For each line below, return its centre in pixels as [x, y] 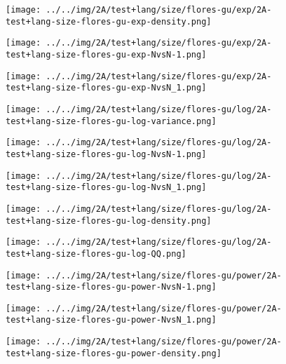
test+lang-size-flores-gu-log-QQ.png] [96, 254]
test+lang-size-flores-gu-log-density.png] [109, 221]
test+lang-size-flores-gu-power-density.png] [114, 353]
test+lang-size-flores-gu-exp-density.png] [109, 21]
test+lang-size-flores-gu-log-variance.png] [111, 121]
